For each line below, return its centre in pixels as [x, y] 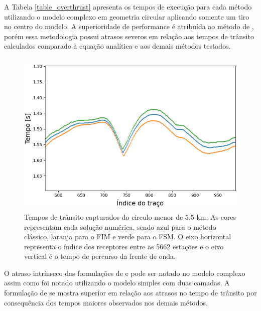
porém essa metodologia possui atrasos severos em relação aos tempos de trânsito [129, 36]
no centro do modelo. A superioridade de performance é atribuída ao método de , [129, 26]
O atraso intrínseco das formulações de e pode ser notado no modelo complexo [125, 273]
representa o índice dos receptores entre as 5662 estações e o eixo [124, 246]
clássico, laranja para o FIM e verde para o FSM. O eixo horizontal [128, 237]
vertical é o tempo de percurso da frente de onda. [100, 256]
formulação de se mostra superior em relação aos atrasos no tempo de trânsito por [130, 293]
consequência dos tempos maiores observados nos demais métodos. [106, 302]
